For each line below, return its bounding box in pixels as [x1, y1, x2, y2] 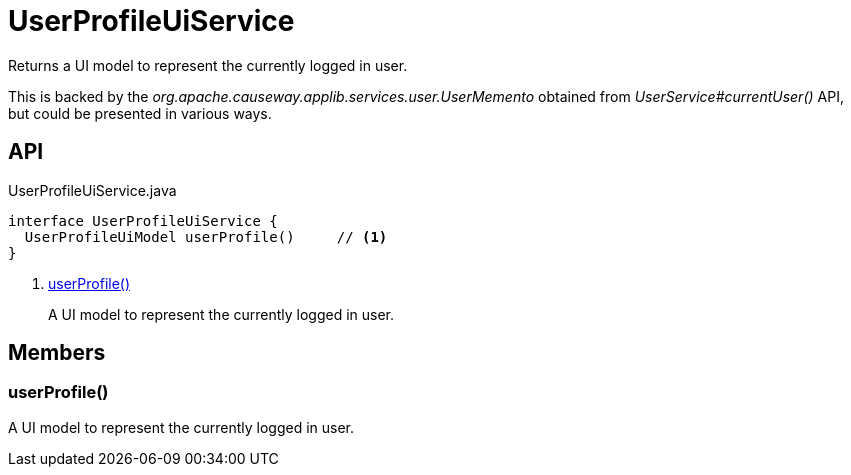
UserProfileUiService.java [8, 181, 177, 199]
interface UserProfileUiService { [8, 212, 278, 229]
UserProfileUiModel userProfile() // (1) [24, 228, 388, 245]
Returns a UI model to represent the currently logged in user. [8, 56, 408, 74]
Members [8, 340, 106, 366]
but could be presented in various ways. [8, 104, 272, 122]
